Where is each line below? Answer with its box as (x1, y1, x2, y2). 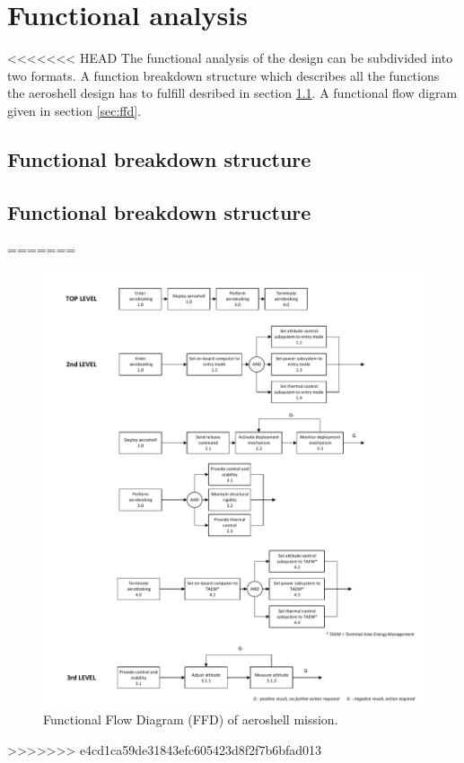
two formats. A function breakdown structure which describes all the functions (7, 66, 440, 84)
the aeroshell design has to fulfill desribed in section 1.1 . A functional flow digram (7, 83, 458, 102)
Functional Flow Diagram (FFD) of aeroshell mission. (43, 710, 338, 729)
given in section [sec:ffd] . (7, 101, 142, 119)
